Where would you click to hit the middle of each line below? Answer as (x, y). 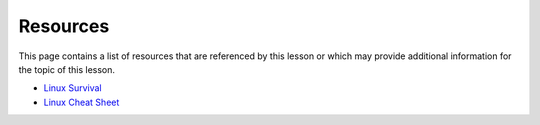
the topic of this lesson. (66, 69)
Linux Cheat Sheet (81, 102)
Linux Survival (72, 88)
